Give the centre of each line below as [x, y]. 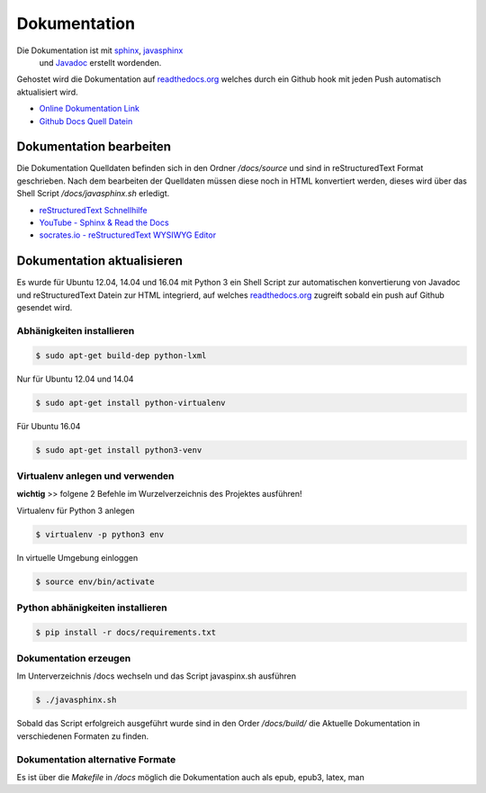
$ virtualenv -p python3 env [100, 534]
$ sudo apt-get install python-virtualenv [130, 402]
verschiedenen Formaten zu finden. [82, 736]
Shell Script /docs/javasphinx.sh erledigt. [93, 194]
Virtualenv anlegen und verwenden [95, 475]
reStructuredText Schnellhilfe [93, 210]
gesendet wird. [45, 308]
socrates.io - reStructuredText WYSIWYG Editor [127, 235]
